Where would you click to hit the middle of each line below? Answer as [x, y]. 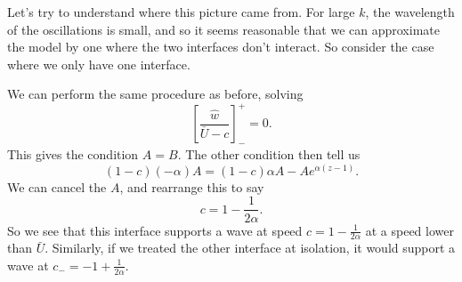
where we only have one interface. [99, 64]
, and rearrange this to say [192, 186]
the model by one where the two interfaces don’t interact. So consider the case [221, 47]
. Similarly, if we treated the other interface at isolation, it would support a [250, 248]
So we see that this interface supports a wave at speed [155, 230]
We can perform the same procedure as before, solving [155, 94]
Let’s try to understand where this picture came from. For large [181, 12]
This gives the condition [73, 154]
